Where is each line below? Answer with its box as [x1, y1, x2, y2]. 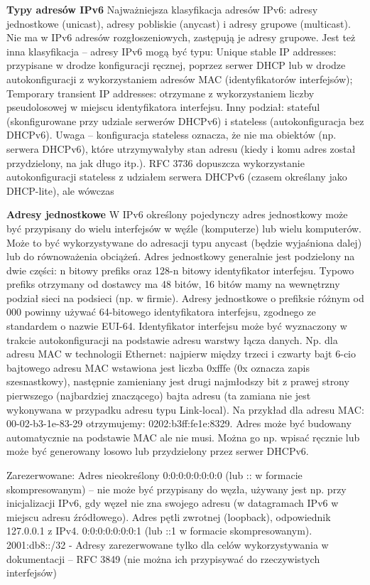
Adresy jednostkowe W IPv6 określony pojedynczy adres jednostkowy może [6, 207, 348, 222]
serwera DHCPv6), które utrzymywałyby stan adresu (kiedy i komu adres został [6, 141, 356, 156]
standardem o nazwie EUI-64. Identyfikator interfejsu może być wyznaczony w [6, 318, 347, 333]
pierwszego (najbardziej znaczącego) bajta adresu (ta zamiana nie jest [6, 388, 311, 403]
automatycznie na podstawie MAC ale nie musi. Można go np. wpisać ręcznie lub [6, 429, 360, 444]
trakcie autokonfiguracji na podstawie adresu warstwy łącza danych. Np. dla [6, 332, 338, 347]
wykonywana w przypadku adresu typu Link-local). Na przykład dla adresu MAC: [6, 402, 364, 417]
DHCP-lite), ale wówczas [6, 183, 114, 198]
